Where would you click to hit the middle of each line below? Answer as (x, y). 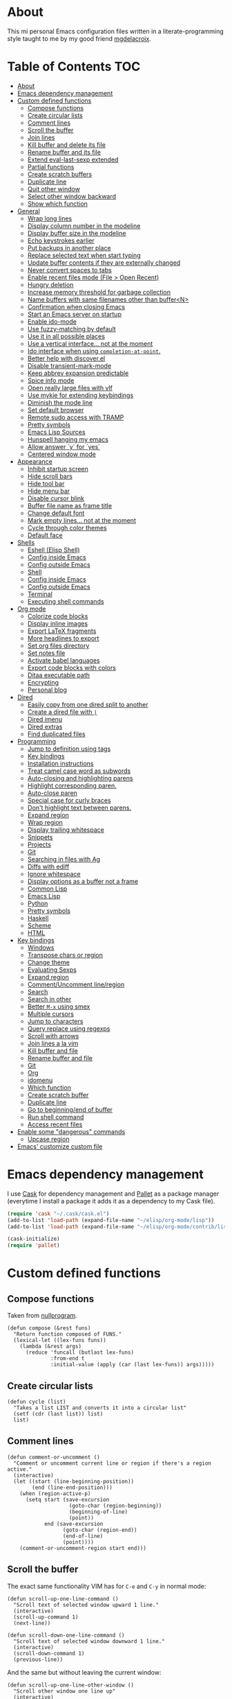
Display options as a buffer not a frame (83, 881)
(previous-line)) (38, 1659)
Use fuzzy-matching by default (71, 329)
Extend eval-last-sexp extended (73, 159)
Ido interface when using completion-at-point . (94, 351)
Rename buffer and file (60, 1058)
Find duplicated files (56, 734)
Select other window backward (71, 196)
